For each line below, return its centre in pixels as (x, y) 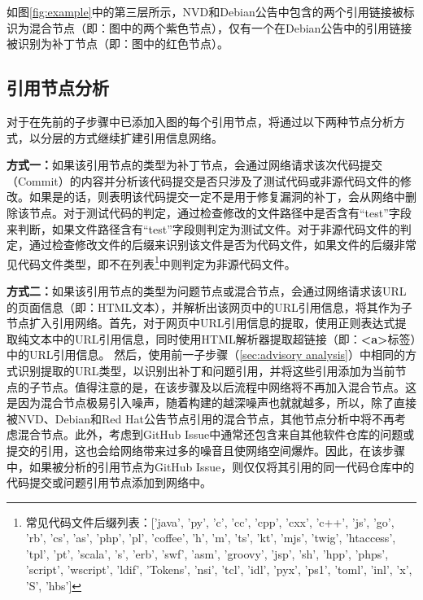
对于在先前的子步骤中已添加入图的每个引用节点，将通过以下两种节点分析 (200, 121)
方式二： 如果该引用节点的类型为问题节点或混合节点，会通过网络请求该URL (207, 290)
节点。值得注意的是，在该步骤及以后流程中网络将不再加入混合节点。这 (228, 386)
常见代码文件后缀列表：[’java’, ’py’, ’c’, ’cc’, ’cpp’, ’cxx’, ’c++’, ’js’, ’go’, (210, 521)
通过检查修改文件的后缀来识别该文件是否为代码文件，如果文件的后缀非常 (222, 245)
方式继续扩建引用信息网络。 (148, 137)
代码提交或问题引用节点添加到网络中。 (109, 482)
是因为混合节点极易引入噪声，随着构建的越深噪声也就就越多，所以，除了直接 (211, 403)
